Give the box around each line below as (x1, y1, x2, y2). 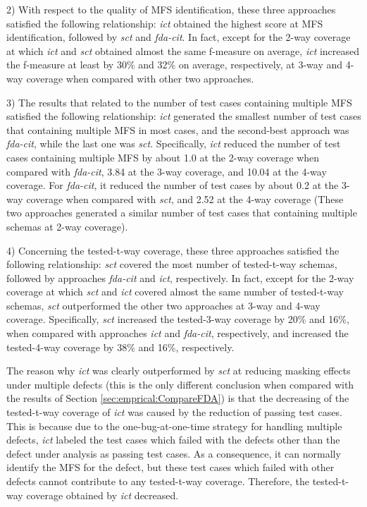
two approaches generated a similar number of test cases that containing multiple (6, 205, 357, 220)
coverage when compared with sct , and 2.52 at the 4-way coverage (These (26, 191, 344, 206)
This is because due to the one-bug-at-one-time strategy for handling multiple (6, 418, 342, 433)
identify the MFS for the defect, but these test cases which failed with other (6, 460, 335, 475)
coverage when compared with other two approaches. (26, 71, 254, 85)
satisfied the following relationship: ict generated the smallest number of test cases (6, 109, 361, 123)
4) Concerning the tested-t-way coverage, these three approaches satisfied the (6, 243, 340, 257)
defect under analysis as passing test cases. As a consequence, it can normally (6, 446, 341, 460)
